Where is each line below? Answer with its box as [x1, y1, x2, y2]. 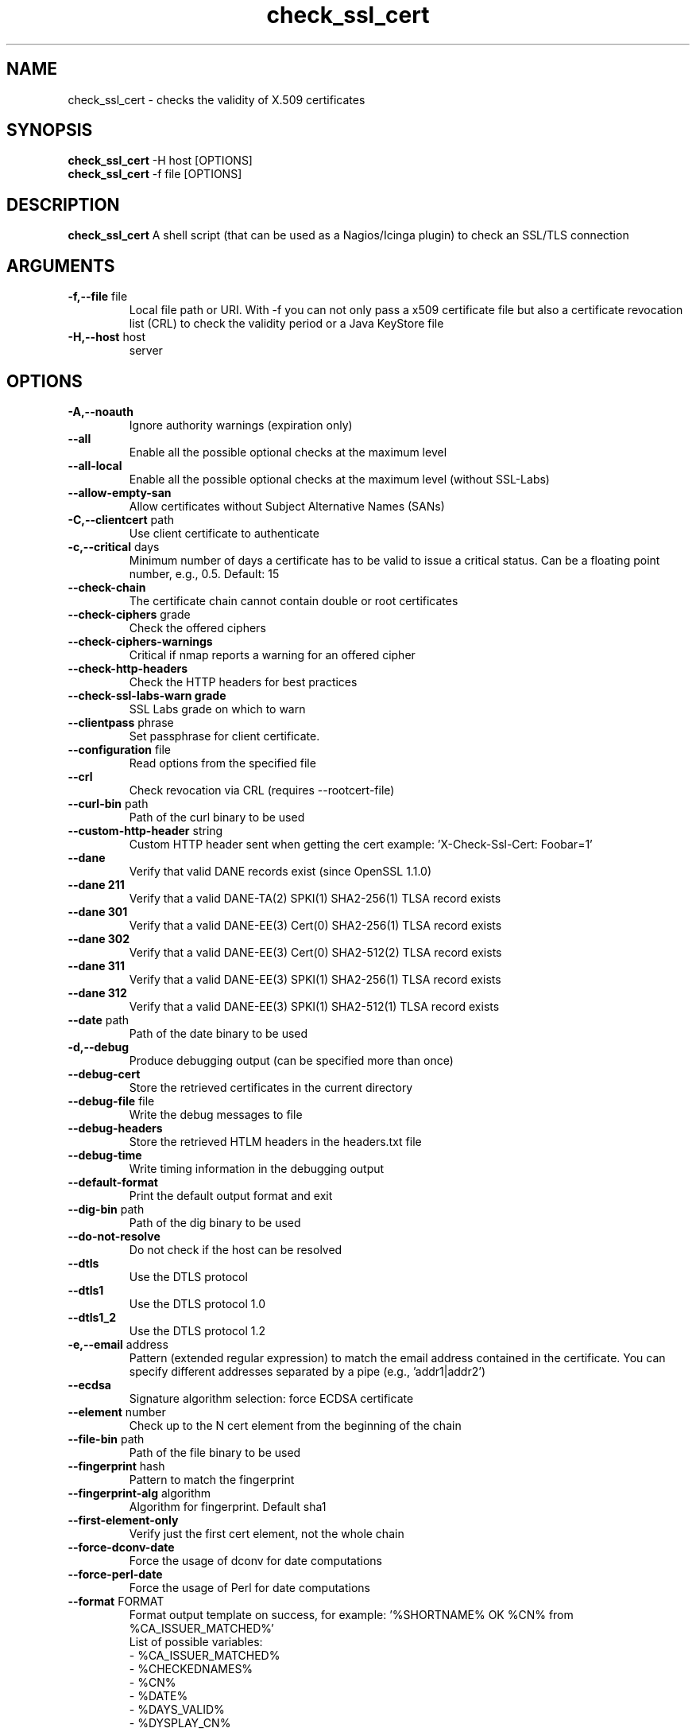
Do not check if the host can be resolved [129, 1242, 342, 1256]
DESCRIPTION [6, 194, 120, 215]
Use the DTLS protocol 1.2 [129, 1323, 266, 1338]
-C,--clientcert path [68, 512, 174, 526]
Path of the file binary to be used [129, 1445, 301, 1459]
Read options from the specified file [129, 755, 316, 770]
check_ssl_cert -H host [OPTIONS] [68, 153, 253, 168]
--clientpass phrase [68, 715, 174, 729]
